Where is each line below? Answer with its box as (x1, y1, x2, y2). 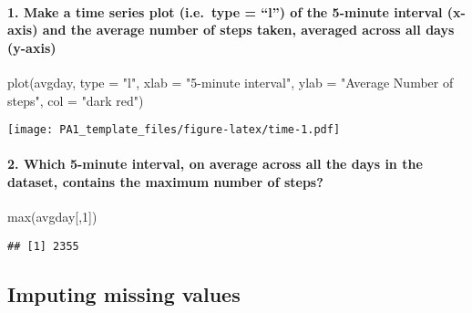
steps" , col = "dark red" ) (7, 90, 144, 110)
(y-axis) (7, 37, 56, 57)
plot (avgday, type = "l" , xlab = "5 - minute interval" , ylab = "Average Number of (7, 72, 454, 91)
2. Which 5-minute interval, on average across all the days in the (7, 154, 423, 173)
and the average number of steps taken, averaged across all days (42, 20, 455, 39)
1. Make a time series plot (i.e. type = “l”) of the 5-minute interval (7, 2, 443, 21)
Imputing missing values (7, 279, 241, 308)
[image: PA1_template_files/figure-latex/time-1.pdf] (7, 123, 341, 137)
